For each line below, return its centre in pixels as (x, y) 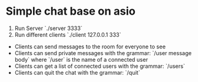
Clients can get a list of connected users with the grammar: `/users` (100, 66)
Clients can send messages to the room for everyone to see (90, 47)
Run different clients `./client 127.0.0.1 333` (68, 34)
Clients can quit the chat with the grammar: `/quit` (77, 72)
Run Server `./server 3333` (48, 28)
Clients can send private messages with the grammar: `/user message (103, 53)
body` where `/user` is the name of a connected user (81, 59)
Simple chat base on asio (71, 11)
